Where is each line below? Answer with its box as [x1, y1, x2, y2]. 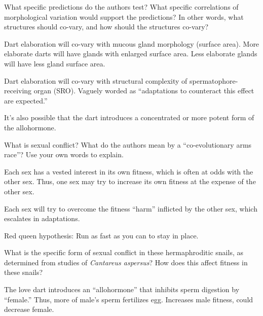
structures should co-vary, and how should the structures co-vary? [4, 21, 209, 32]
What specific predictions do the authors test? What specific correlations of [4, 2, 239, 12]
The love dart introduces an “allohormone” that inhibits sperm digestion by [4, 284, 240, 295]
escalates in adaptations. [4, 213, 80, 224]
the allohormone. [4, 122, 56, 132]
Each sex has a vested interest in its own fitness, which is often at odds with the [4, 166, 253, 177]
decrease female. [4, 304, 54, 314]
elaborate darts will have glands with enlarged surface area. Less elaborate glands [4, 48, 257, 59]
